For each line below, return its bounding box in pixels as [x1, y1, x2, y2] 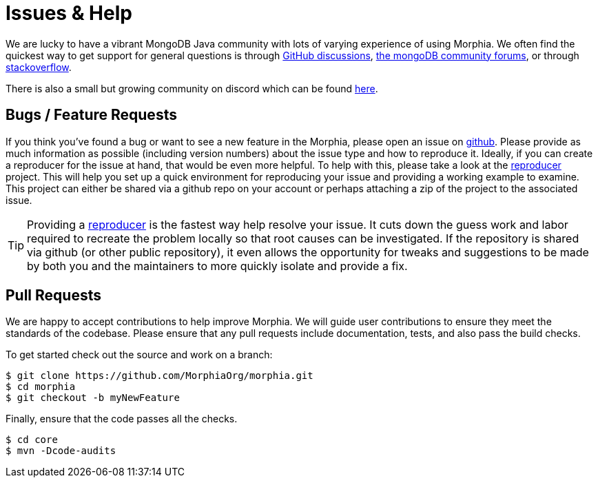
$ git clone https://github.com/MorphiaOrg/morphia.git [6, 370, 313, 382]
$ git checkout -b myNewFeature [6, 392, 180, 404]
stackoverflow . [6, 61, 72, 73]
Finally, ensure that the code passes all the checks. [6, 413, 238, 425]
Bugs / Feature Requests [6, 106, 177, 124]
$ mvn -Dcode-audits [6, 445, 116, 457]
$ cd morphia [6, 381, 76, 393]
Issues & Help [6, 1, 132, 25]
